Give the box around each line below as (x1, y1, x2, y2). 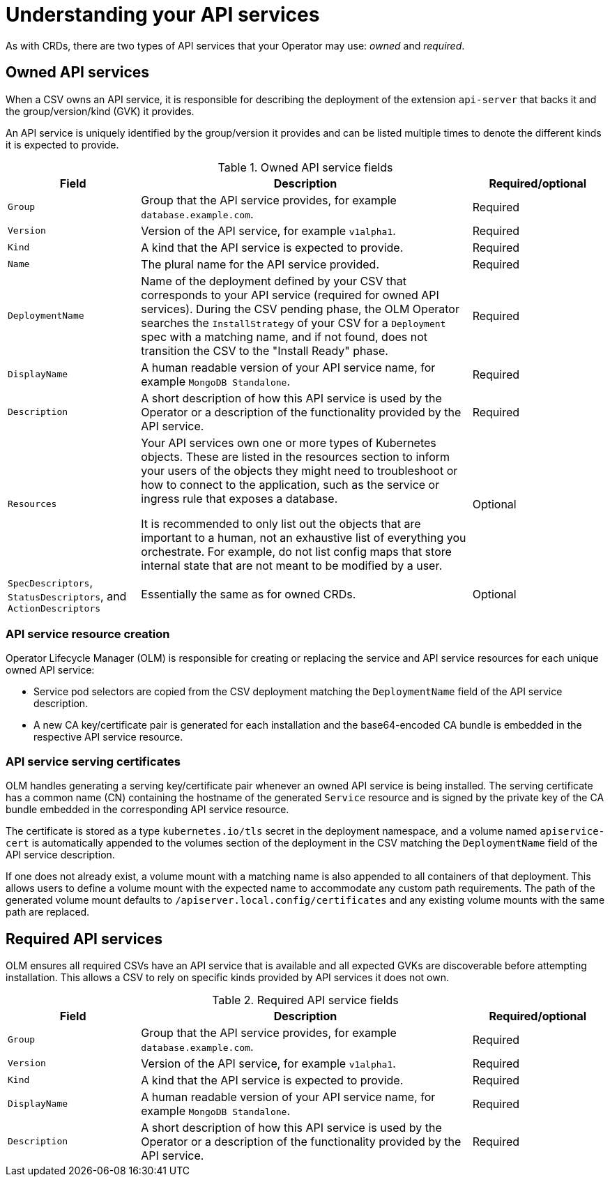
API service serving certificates (6, 754, 181, 768)
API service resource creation (6, 626, 170, 641)
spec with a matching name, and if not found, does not (141, 329, 428, 344)
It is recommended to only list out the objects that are (141, 516, 421, 531)
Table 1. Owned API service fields (218, 160, 393, 174)
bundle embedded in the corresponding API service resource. (6, 803, 289, 816)
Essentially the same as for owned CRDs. (141, 587, 356, 602)
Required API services (6, 930, 163, 948)
